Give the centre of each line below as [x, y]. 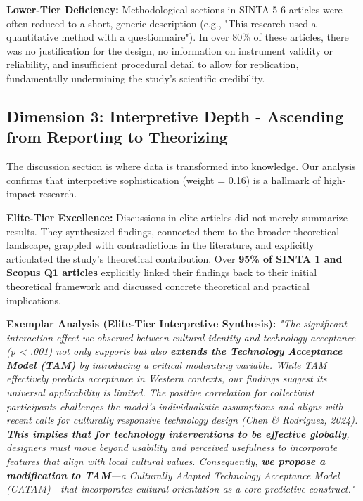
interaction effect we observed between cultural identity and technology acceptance [181, 337]
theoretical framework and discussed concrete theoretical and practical [158, 286]
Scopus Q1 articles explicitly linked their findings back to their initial [162, 272]
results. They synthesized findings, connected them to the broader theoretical [173, 231]
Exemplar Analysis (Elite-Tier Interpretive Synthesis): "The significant [177, 324]
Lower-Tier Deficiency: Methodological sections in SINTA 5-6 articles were [174, 9]
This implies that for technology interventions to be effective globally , [178, 433]
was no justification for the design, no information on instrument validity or [170, 50]
